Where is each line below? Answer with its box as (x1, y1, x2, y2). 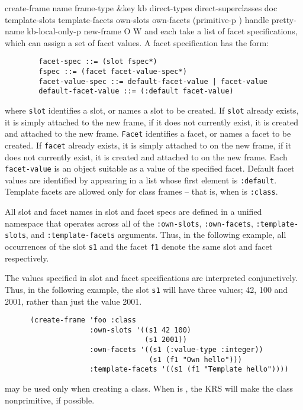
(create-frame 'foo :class (30, 316, 136, 325)
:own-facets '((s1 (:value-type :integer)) (89, 346, 263, 354)
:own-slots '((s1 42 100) (89, 325, 191, 334)
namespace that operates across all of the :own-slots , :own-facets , (5, 217, 253, 229)
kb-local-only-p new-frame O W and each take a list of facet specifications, (27, 25, 298, 37)
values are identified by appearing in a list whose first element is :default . (5, 173, 277, 186)
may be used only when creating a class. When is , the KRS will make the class (5, 382, 294, 395)
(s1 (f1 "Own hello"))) (149, 355, 242, 364)
